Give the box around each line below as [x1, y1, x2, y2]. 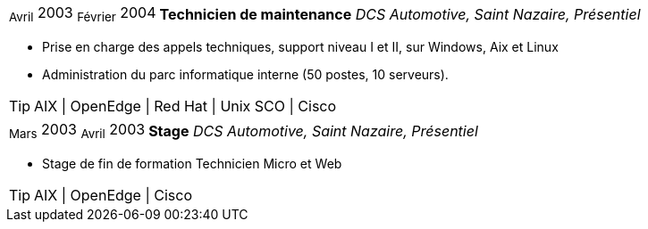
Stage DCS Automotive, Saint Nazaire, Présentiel [148, 121, 478, 140]
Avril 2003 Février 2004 [9, 4, 156, 25]
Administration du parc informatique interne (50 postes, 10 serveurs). [42, 67, 449, 83]
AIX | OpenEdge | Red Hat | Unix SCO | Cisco [34, 97, 337, 116]
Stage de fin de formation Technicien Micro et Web [42, 156, 342, 172]
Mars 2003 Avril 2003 [9, 120, 146, 142]
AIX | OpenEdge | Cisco [34, 186, 192, 205]
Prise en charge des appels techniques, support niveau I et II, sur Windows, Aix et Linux [42, 39, 559, 55]
